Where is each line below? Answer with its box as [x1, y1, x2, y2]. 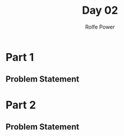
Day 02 [81, 4, 118, 17]
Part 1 [5, 50, 34, 64]
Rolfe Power [85, 23, 115, 30]
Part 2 [5, 98, 37, 112]
